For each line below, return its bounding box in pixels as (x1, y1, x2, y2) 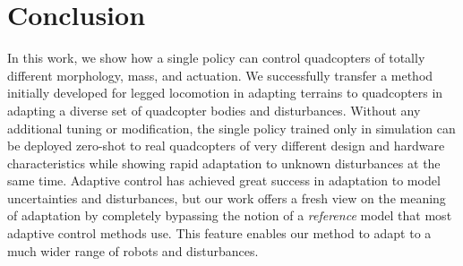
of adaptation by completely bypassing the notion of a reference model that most (7, 206, 452, 225)
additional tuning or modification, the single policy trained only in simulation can (7, 118, 456, 137)
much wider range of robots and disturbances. (7, 241, 259, 260)
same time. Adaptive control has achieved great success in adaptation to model (7, 171, 441, 190)
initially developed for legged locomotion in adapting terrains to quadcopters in (7, 83, 443, 102)
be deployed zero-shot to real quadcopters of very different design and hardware (7, 136, 445, 155)
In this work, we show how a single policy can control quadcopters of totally (7, 48, 425, 67)
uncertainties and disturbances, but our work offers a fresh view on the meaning (7, 188, 446, 207)
